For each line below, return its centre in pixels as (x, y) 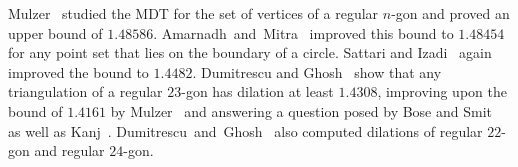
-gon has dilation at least (257, 91)
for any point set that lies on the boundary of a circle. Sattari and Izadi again (250, 52)
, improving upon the (442, 91)
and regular (69, 150)
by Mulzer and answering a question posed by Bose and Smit (301, 110)
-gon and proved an (450, 13)
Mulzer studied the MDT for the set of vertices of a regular (193, 13)
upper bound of (55, 32)
